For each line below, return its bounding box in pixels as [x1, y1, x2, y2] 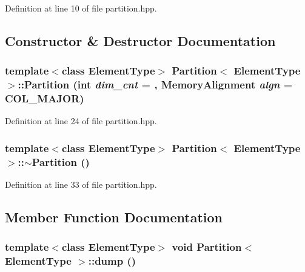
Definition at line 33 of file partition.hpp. [5, 178, 157, 191]
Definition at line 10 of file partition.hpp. [5, 2, 157, 14]
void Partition [172, 239, 242, 254]
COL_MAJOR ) [5, 91, 84, 106]
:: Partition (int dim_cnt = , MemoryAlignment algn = [18, 77, 293, 92]
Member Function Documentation [5, 208, 223, 227]
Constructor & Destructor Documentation [5, 31, 276, 50]
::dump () [88, 253, 136, 268]
